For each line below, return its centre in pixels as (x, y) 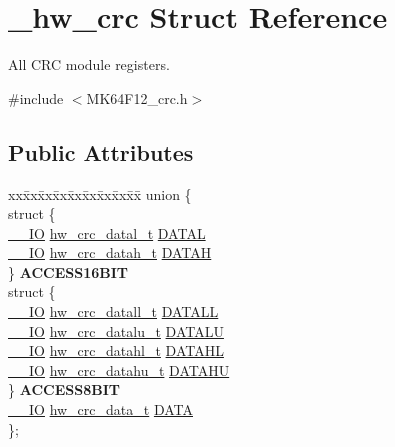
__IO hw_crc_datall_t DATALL (113, 311)
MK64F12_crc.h (137, 97)
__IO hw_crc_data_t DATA (100, 409)
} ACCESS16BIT (68, 271)
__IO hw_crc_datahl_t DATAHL (116, 350)
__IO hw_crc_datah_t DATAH (110, 252)
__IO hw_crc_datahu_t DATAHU (119, 369)
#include (36, 97)
